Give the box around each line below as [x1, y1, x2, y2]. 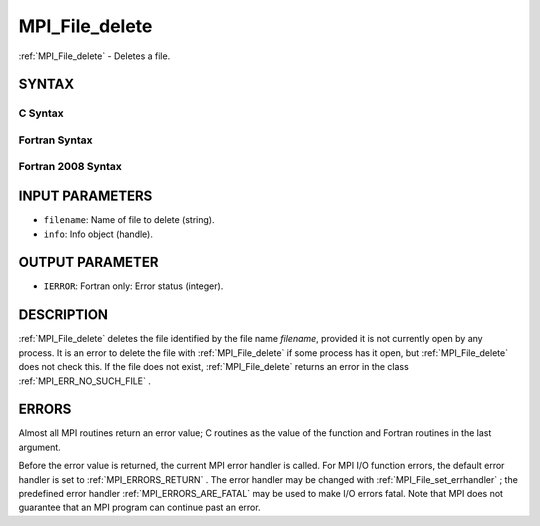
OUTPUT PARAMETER [18, 254, 159, 271]
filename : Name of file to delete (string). [43, 214, 215, 226]
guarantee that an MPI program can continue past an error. [18, 501, 261, 514]
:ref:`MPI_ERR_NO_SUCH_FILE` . [18, 375, 152, 387]
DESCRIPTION [18, 306, 109, 324]
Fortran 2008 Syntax [18, 160, 122, 174]
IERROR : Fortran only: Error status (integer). [43, 280, 224, 292]
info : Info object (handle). [43, 228, 154, 240]
